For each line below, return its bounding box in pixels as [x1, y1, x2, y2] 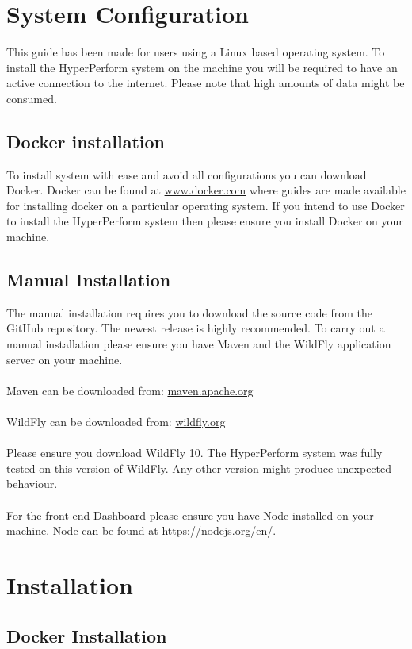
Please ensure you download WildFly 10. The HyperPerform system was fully [6, 444, 383, 461]
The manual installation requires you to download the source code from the [6, 304, 372, 321]
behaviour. [6, 475, 58, 492]
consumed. [6, 90, 57, 106]
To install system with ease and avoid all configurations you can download [6, 166, 367, 182]
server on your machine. [6, 351, 123, 367]
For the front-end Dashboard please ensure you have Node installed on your [6, 506, 374, 523]
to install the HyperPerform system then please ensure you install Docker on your [6, 213, 403, 229]
